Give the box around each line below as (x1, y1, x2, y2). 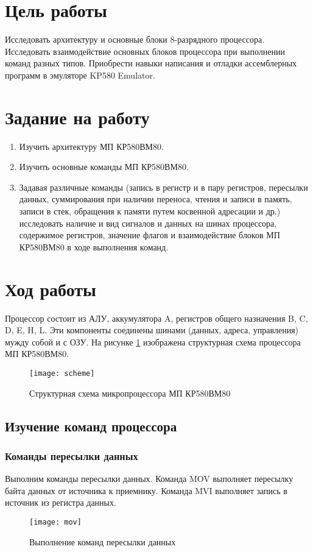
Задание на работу (5, 104, 150, 129)
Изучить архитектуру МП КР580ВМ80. (19, 140, 164, 152)
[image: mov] (29, 517, 82, 526)
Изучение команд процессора (5, 416, 177, 435)
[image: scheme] (29, 369, 95, 378)
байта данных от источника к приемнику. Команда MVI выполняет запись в (5, 484, 287, 497)
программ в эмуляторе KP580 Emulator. (5, 68, 155, 81)
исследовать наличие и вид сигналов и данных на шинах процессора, (19, 216, 277, 229)
